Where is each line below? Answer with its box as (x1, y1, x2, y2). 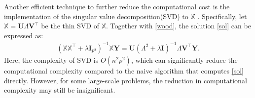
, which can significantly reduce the (131, 54, 238, 65)
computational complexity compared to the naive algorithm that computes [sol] (4, 65, 244, 75)
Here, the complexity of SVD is (4, 54, 99, 65)
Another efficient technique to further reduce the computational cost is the (4, 1, 230, 11)
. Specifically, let (197, 11, 247, 21)
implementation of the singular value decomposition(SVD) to (4, 11, 188, 21)
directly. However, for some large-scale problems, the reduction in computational (4, 75, 247, 85)
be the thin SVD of (41, 21, 100, 31)
